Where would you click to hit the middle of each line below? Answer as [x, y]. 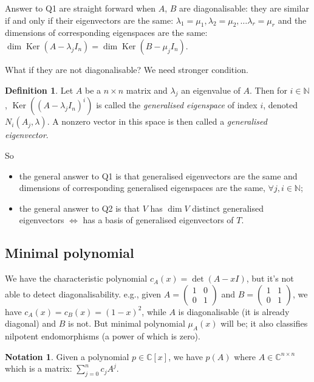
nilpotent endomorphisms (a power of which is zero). [103, 336]
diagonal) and [31, 323]
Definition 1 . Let [39, 90]
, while [154, 311]
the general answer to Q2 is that [79, 208]
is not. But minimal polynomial [127, 323]
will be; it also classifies [264, 323]
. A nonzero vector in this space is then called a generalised [157, 121]
